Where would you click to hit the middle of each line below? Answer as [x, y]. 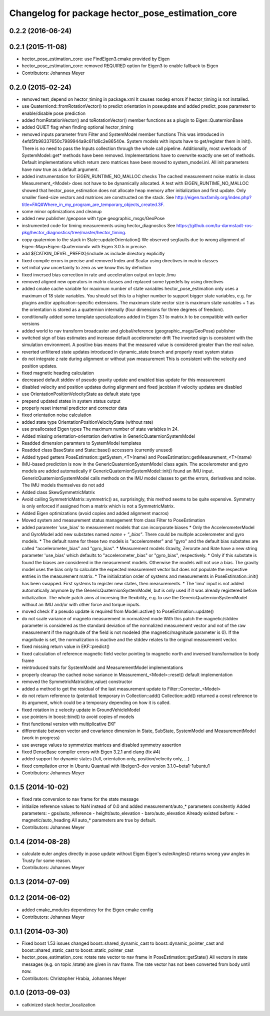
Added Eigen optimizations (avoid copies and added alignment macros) [95, 513]
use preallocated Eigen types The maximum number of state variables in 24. [100, 429]
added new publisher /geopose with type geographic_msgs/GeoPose [93, 219]
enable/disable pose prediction [54, 113]
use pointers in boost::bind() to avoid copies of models [78, 717]
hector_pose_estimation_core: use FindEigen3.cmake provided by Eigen [96, 59]
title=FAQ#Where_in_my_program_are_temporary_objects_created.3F [92, 204]
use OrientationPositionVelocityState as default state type [81, 394]
